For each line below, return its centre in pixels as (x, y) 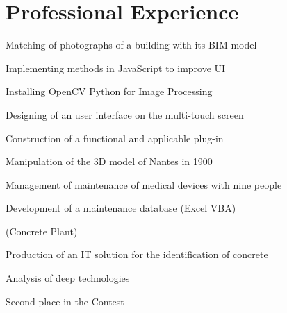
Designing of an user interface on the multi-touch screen (125, 114)
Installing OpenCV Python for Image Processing (109, 91)
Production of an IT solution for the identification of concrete (137, 254)
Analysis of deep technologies (68, 278)
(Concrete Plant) (42, 231)
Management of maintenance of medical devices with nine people (144, 184)
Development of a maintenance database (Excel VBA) (121, 208)
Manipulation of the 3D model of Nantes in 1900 (109, 161)
